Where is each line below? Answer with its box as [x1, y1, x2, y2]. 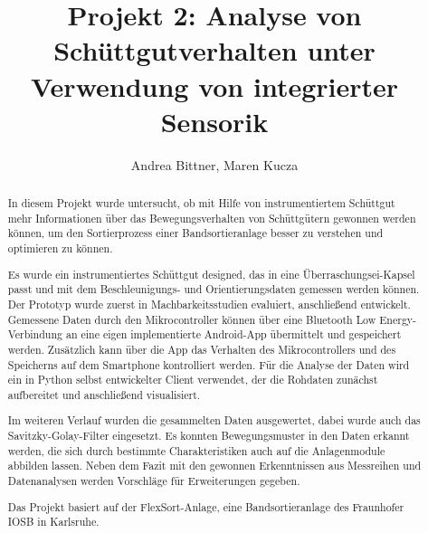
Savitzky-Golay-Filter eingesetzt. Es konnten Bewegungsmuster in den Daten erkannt [7, 428, 410, 443]
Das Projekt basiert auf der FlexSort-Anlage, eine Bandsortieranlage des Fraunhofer [7, 499, 404, 514]
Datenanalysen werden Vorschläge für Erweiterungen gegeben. [7, 473, 300, 489]
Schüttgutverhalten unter [53, 32, 376, 69]
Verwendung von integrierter [30, 67, 399, 104]
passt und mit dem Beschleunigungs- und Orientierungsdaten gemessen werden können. [7, 281, 420, 297]
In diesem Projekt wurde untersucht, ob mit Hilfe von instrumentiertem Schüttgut [7, 195, 395, 211]
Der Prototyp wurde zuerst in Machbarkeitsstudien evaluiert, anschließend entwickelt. [7, 296, 411, 311]
